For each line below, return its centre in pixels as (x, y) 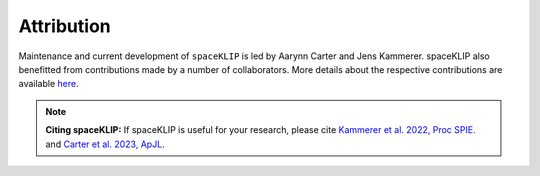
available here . (48, 84)
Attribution (64, 26)
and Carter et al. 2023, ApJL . (105, 144)
